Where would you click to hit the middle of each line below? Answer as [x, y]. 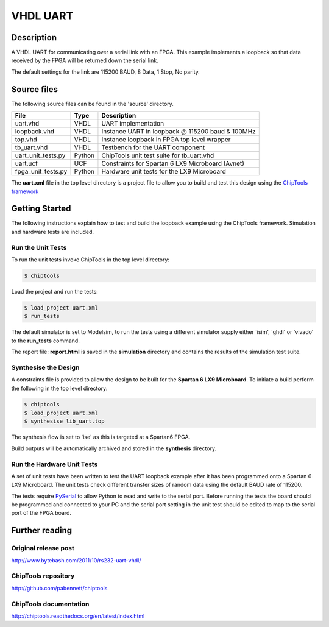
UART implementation [133, 124]
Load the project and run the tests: [55, 291]
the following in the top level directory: [59, 388]
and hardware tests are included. [53, 232]
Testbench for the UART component [153, 147]
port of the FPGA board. [41, 513]
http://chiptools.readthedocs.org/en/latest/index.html [78, 616]
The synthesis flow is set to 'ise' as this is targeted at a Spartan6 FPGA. [101, 437]
